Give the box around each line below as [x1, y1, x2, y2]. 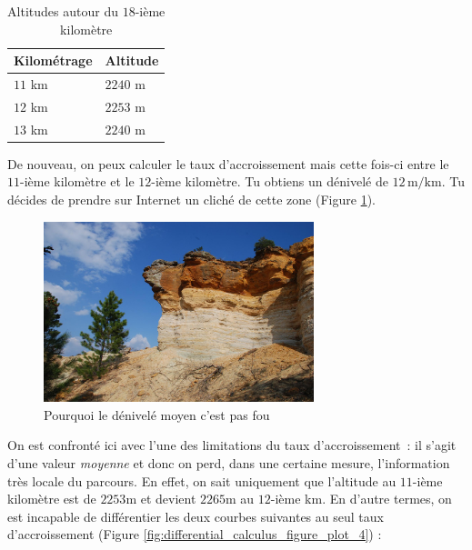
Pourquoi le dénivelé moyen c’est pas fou [44, 405, 270, 424]
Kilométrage [14, 51, 93, 70]
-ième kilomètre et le [20, 172, 135, 191]
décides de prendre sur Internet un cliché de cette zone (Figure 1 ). [7, 190, 376, 208]
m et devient [126, 489, 196, 508]
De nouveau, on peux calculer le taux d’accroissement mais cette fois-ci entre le [7, 154, 449, 173]
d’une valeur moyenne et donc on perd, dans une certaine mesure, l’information [7, 453, 450, 472]
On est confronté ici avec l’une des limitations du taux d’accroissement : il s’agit [7, 435, 457, 455]
